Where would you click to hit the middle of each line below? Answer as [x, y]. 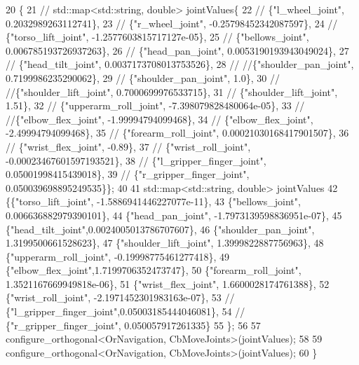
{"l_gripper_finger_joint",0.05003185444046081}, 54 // [126, 311]
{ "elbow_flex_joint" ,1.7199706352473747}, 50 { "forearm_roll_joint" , [154, 270]
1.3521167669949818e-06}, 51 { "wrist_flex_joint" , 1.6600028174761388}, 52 [168, 283]
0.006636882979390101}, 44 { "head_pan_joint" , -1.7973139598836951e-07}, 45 [174, 215]
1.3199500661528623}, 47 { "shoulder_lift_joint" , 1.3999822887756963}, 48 [165, 243]
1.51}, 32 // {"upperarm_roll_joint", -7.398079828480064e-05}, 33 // [155, 105]
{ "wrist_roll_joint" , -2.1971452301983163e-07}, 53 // [120, 297]
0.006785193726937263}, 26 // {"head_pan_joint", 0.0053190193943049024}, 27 [177, 50]
